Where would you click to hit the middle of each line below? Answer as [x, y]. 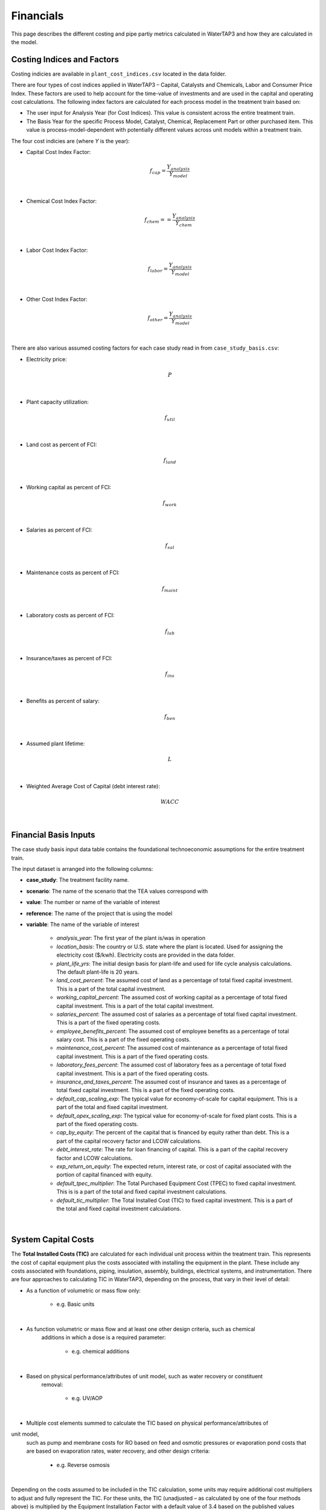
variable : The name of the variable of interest [83, 925]
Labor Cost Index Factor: [57, 250]
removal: [52, 1384]
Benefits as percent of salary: [63, 701]
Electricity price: [46, 359]
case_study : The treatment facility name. [78, 880]
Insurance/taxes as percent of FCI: [69, 658]
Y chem [184, 223]
